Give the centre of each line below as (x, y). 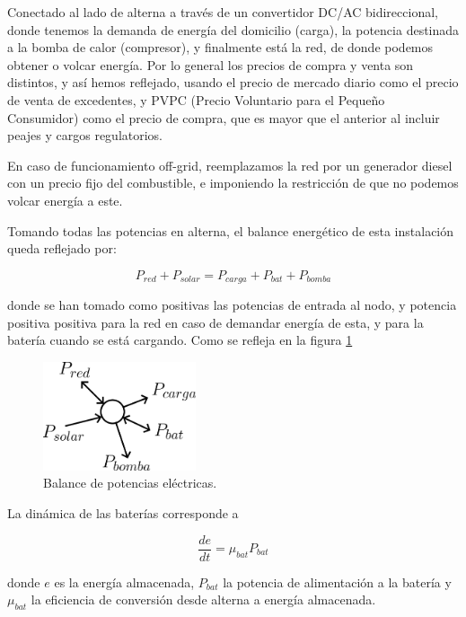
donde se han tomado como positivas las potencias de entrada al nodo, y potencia (232, 305)
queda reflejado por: (62, 248)
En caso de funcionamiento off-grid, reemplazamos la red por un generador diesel (230, 165)
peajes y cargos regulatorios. (85, 135)
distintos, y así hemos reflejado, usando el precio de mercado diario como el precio (233, 82)
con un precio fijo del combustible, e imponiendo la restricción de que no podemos (233, 183)
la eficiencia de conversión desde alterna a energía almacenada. (203, 599)
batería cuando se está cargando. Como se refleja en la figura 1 (180, 340)
